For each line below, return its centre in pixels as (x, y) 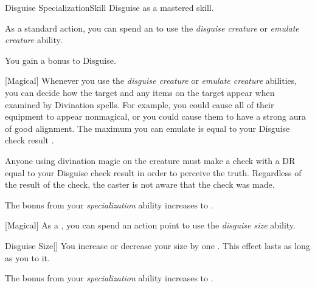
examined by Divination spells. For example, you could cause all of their (140, 104)
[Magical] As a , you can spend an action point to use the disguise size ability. (150, 225)
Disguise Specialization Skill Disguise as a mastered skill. (109, 7)
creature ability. (34, 40)
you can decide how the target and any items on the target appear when (140, 92)
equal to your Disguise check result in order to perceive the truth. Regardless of (153, 172)
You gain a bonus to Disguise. (61, 60)
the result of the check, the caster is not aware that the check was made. (140, 184)
